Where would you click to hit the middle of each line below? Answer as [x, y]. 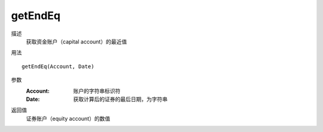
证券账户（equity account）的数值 [68, 118]
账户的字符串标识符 [97, 91]
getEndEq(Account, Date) [58, 66]
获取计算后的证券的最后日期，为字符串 [120, 99]
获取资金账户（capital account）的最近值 [77, 41]
